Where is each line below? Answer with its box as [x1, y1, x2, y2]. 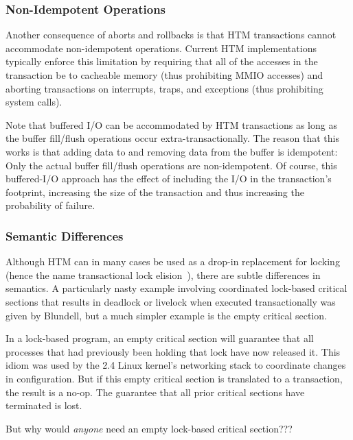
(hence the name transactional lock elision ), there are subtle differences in [5, 267, 321, 282]
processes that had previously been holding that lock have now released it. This [5, 344, 341, 358]
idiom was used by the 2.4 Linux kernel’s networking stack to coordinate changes [5, 358, 346, 372]
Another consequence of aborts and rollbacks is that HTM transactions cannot [5, 27, 337, 42]
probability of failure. [5, 198, 95, 212]
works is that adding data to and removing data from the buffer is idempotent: [5, 144, 338, 158]
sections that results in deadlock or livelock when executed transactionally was [5, 294, 336, 308]
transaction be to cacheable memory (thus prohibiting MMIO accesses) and [5, 68, 323, 82]
